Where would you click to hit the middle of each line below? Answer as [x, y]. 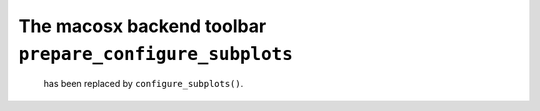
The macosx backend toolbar [142, 26]
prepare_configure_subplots [156, 54]
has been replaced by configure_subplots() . [143, 84]
